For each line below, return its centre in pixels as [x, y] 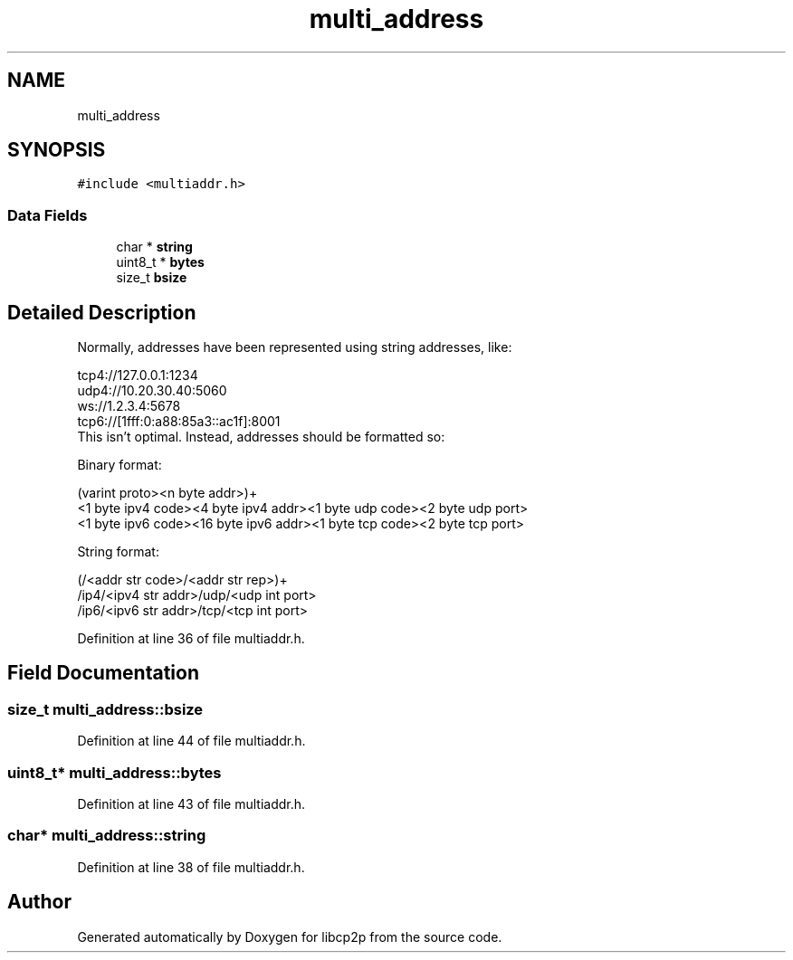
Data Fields [48, 215]
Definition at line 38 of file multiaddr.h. [191, 867]
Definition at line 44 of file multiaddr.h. [191, 741]
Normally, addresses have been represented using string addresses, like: [295, 347]
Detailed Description [102, 312]
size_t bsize [152, 278]
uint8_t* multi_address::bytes [115, 772]
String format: [118, 552]
